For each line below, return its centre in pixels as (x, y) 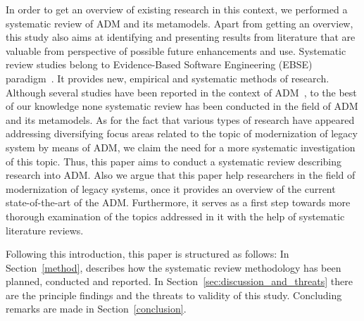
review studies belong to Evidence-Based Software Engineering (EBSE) (159, 64)
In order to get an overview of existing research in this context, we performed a (177, 9)
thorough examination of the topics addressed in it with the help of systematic (175, 216)
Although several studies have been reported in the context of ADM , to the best (181, 92)
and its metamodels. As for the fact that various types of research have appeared (180, 119)
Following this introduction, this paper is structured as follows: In (148, 254)
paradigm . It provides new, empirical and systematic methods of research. (168, 78)
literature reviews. (45, 230)
